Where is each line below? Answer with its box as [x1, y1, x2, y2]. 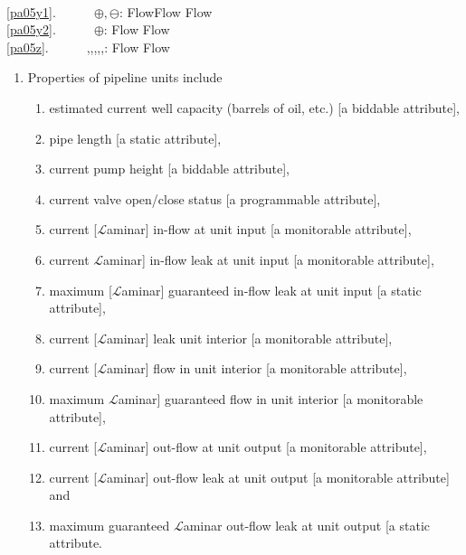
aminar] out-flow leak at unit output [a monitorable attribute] [106, 467, 450, 486]
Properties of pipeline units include [27, 68, 223, 87]
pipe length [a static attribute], [49, 128, 222, 147]
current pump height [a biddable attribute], [49, 159, 290, 178]
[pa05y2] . [6, 20, 56, 39]
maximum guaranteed [49, 515, 170, 534]
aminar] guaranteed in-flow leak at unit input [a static [121, 280, 422, 299]
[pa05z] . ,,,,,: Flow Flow [6, 37, 170, 56]
